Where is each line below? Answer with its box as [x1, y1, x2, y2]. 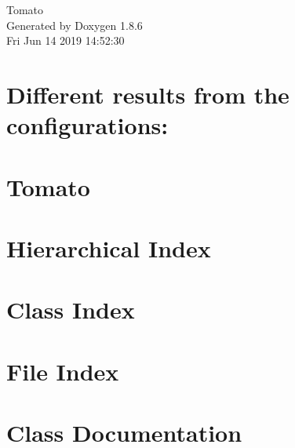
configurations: [6, 109, 169, 141]
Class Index [6, 293, 135, 326]
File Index [6, 355, 119, 387]
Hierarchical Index [6, 231, 211, 264]
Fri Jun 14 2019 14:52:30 [6, 32, 125, 49]
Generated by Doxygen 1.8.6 [6, 16, 143, 33]
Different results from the [6, 78, 290, 110]
